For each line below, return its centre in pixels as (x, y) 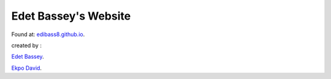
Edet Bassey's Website (71, 16)
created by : (27, 45)
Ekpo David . (27, 68)
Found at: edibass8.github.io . (48, 34)
